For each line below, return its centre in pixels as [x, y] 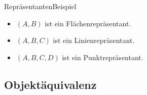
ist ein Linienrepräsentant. [94, 40]
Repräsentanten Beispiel [40, 6]
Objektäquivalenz [50, 84]
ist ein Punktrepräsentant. [103, 57]
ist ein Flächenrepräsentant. [88, 23]
